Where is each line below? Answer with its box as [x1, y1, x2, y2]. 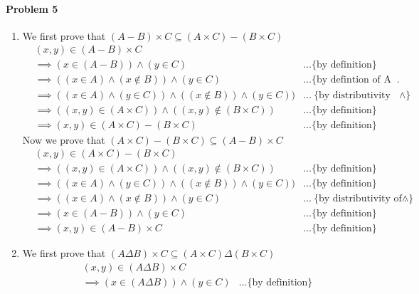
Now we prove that [22, 132, 105, 147]
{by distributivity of [314, 194, 402, 204]
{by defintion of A [311, 75, 391, 85]
